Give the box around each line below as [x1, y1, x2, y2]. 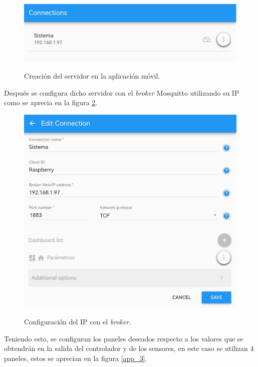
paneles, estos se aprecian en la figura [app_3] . [4, 352, 147, 363]
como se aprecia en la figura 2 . [4, 97, 98, 108]
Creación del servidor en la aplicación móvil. [24, 71, 160, 81]
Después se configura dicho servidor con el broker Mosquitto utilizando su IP [4, 87, 239, 98]
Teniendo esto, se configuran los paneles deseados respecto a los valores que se [4, 333, 243, 343]
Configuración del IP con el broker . [24, 316, 131, 327]
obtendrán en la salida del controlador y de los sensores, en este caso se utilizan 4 [4, 343, 254, 353]
